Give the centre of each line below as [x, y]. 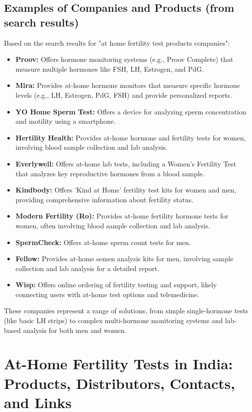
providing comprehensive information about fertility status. [104, 199]
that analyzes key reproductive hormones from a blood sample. [110, 173]
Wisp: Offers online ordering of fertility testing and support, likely [116, 285]
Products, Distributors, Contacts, [120, 383]
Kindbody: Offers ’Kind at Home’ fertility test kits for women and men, [126, 190]
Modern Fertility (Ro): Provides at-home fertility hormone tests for [122, 216]
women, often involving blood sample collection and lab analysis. [113, 225]
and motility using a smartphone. [65, 121]
